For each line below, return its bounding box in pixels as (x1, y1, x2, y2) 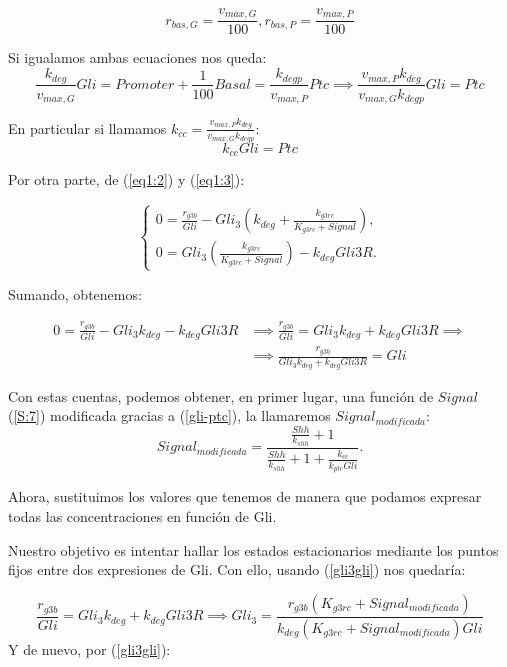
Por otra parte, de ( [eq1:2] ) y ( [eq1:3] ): (8, 169, 245, 190)
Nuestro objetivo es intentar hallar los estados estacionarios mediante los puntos (8, 539, 499, 560)
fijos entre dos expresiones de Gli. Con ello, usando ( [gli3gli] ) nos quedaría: (8, 559, 466, 580)
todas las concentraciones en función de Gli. (8, 505, 277, 526)
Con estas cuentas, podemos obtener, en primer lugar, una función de (8, 385, 434, 406)
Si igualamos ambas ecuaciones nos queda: (8, 47, 267, 68)
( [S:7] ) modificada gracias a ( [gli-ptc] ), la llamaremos (8, 405, 331, 426)
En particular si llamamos (8, 117, 167, 138)
